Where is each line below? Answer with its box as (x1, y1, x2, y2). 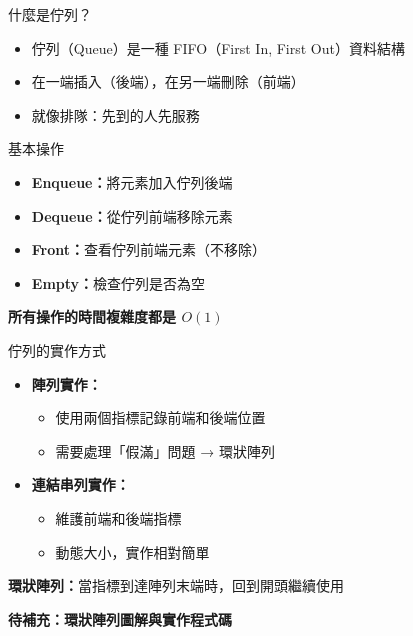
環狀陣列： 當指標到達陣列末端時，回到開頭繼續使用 (8, 575, 344, 596)
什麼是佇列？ (8, 4, 92, 24)
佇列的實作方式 (8, 339, 106, 360)
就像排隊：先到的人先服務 (31, 104, 200, 125)
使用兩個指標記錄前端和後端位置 (55, 407, 266, 428)
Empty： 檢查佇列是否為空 (31, 272, 206, 293)
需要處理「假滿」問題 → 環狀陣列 (55, 440, 275, 461)
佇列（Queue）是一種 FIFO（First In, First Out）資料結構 (31, 37, 405, 58)
